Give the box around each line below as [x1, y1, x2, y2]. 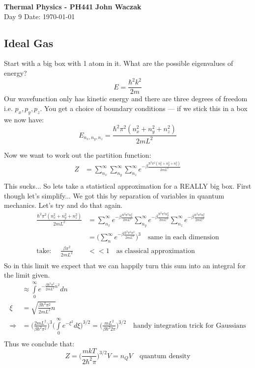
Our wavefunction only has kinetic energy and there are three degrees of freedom [4, 93, 248, 104]
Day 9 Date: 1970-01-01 [4, 11, 75, 21]
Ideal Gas [4, 35, 54, 50]
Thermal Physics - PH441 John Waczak [4, 1, 142, 11]
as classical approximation [116, 247, 195, 255]
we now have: [4, 114, 44, 124]
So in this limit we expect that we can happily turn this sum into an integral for [4, 260, 246, 270]
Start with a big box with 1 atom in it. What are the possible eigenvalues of [4, 58, 233, 68]
